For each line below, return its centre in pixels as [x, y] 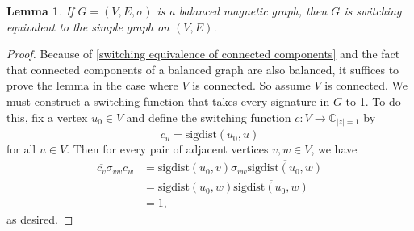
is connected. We [366, 85]
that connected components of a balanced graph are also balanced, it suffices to [203, 69]
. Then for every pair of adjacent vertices [167, 149]
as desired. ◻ [40, 219]
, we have [334, 149]
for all [21, 149]
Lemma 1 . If [40, 10]
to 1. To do [373, 101]
